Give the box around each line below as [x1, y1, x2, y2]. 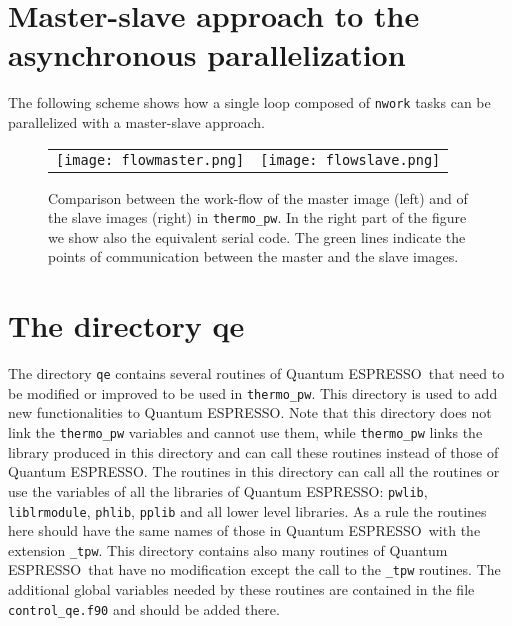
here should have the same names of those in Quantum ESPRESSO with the [8, 520, 481, 541]
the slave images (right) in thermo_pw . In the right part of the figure [48, 207, 467, 228]
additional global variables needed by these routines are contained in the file [8, 579, 475, 600]
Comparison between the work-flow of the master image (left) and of [48, 187, 468, 208]
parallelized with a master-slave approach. [8, 111, 265, 132]
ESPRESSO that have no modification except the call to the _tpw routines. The [8, 559, 501, 580]
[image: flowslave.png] [260, 151, 441, 168]
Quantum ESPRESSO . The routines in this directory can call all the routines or [8, 461, 500, 482]
